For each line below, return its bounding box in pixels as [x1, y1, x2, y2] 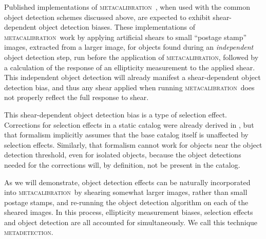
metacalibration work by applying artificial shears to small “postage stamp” [4, 31, 247, 42]
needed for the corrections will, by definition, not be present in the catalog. [4, 159, 240, 170]
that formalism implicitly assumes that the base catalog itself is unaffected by [4, 129, 249, 140]
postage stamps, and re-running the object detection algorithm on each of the [4, 196, 249, 207]
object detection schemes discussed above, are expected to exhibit [4, 11, 211, 22]
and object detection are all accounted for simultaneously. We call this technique [4, 216, 258, 227]
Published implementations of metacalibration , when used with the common [4, 2, 251, 12]
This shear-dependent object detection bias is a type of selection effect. [4, 109, 227, 120]
